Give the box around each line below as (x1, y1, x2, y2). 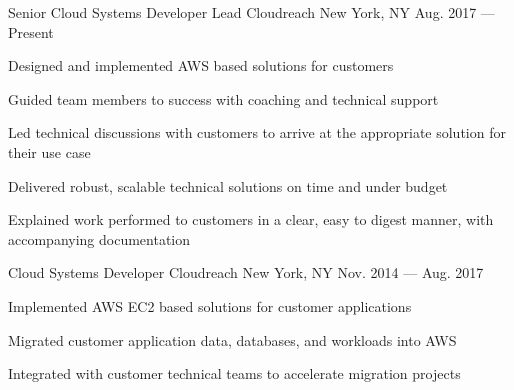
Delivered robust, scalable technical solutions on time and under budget (8, 175, 448, 196)
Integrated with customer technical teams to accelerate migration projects (8, 363, 461, 384)
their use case (8, 141, 91, 162)
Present (8, 21, 54, 42)
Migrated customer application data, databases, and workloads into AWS (8, 329, 457, 350)
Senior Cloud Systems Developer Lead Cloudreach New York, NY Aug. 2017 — (8, 2, 495, 22)
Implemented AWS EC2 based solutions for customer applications (8, 295, 412, 316)
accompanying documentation (8, 228, 191, 249)
